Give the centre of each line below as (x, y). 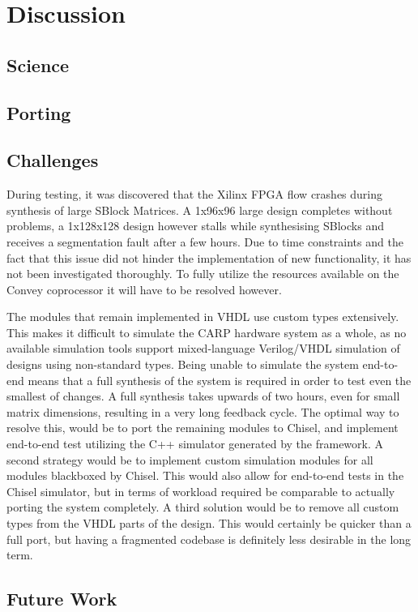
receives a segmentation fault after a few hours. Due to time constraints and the (205, 241)
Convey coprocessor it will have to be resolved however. (144, 289)
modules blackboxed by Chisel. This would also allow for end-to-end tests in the (205, 475)
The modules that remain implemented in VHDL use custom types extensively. (203, 317)
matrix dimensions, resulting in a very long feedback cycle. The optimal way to (203, 411)
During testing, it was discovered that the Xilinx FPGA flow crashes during (195, 194)
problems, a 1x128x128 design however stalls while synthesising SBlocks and (195, 226)
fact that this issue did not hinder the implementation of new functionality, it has (209, 257)
